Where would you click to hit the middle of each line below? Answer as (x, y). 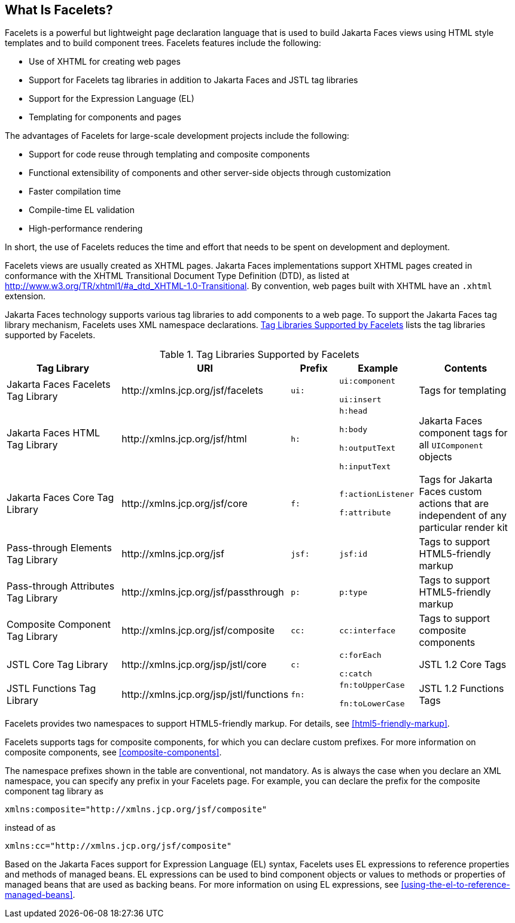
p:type (354, 592)
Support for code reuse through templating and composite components (169, 154)
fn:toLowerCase (372, 704)
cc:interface (368, 630)
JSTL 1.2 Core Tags (463, 665)
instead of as (30, 828)
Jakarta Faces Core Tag (60, 498)
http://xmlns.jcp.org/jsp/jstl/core (194, 665)
